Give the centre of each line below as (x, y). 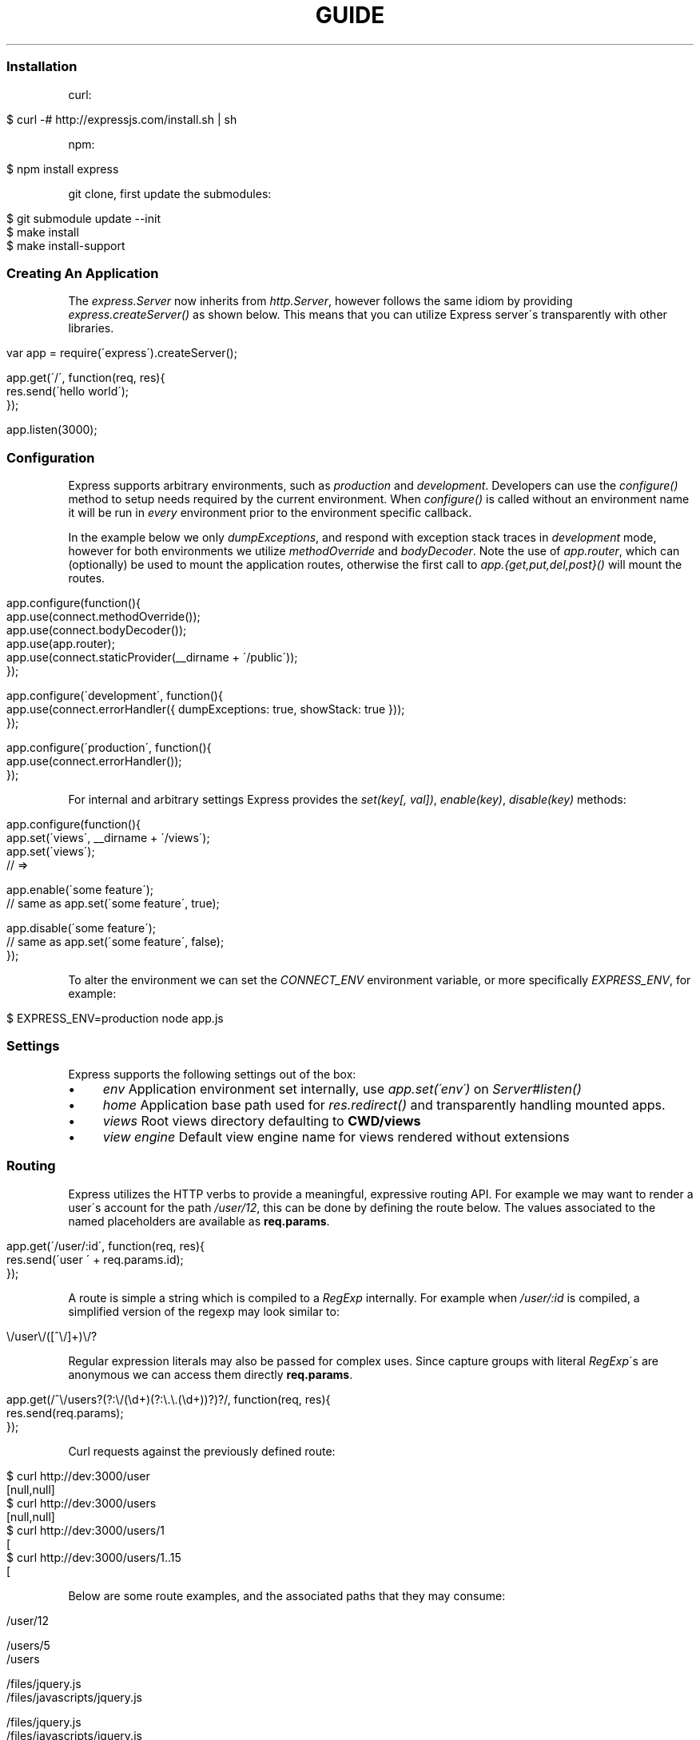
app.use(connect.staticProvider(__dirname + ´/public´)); (152, 657)
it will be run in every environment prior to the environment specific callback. (270, 512)
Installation (42, 67)
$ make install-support (66, 245)
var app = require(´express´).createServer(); (122, 353)
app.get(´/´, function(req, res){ (86, 378)
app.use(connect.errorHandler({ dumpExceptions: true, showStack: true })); (206, 709)
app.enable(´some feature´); (80, 890)
